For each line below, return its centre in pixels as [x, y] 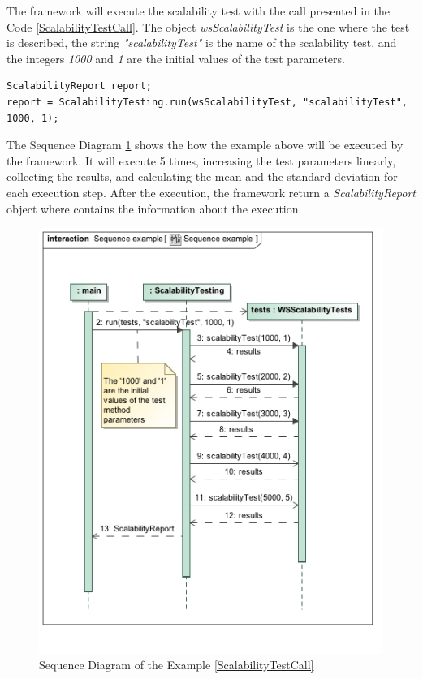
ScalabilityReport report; [79, 86]
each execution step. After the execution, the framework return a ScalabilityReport [211, 192]
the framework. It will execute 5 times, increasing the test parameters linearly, [201, 160]
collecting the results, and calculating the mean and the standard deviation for [202, 176]
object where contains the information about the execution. [154, 208]
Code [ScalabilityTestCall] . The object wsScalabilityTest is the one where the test [208, 26]
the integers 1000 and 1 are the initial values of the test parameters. [176, 58]
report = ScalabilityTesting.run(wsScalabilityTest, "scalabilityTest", [207, 102]
